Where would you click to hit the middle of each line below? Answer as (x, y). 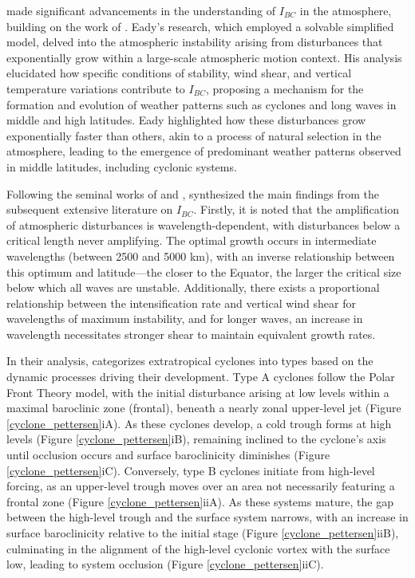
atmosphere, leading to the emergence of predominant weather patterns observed (204, 151)
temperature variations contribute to (96, 88)
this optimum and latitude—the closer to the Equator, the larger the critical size (204, 271)
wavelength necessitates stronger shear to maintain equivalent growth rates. (191, 334)
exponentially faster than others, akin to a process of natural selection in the (194, 135)
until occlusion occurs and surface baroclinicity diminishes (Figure (168, 455)
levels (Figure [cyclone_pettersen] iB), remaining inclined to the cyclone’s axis (196, 439)
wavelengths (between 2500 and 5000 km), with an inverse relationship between (201, 256)
